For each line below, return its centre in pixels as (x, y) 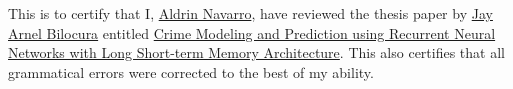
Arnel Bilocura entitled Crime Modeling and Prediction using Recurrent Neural (252, 32)
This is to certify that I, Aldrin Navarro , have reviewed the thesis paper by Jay (250, 13)
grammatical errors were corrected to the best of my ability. (191, 71)
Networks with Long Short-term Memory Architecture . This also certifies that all (256, 52)
